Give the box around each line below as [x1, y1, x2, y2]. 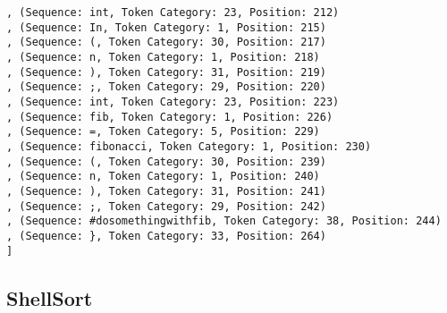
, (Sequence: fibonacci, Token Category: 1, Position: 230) [6, 140, 372, 153]
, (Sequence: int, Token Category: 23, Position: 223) [6, 95, 340, 108]
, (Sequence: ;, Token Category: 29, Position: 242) [6, 199, 326, 213]
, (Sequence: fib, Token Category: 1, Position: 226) [6, 110, 333, 123]
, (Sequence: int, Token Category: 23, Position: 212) [6, 6, 340, 19]
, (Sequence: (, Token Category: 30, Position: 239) [6, 155, 326, 168]
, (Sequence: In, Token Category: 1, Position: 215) [6, 21, 326, 34]
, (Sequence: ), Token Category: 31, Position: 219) [6, 65, 326, 79]
